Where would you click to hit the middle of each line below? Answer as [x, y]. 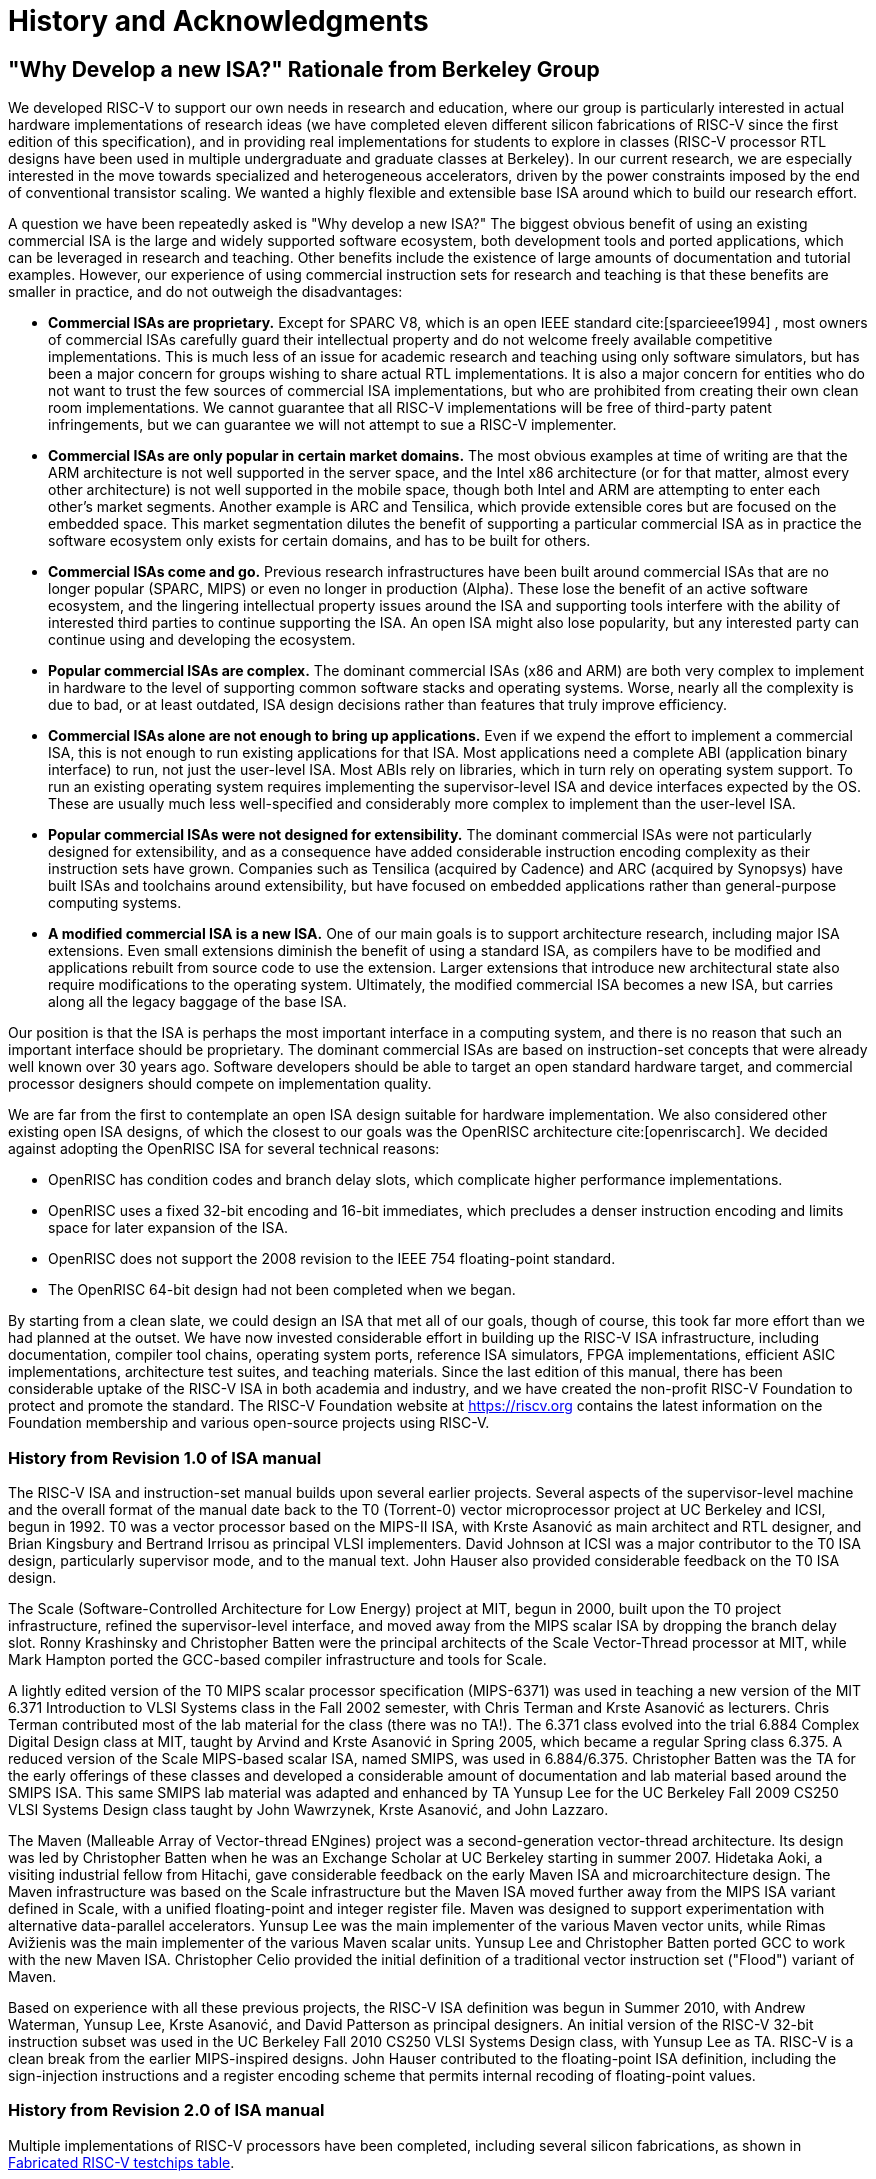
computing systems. [115, 903]
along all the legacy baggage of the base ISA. [197, 1002]
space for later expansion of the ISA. [168, 1228]
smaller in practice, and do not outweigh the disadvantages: [205, 292]
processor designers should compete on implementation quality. [220, 1084]
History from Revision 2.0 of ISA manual [166, 2110]
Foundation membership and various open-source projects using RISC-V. [249, 1423]
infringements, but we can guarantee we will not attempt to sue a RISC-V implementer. [332, 425]
